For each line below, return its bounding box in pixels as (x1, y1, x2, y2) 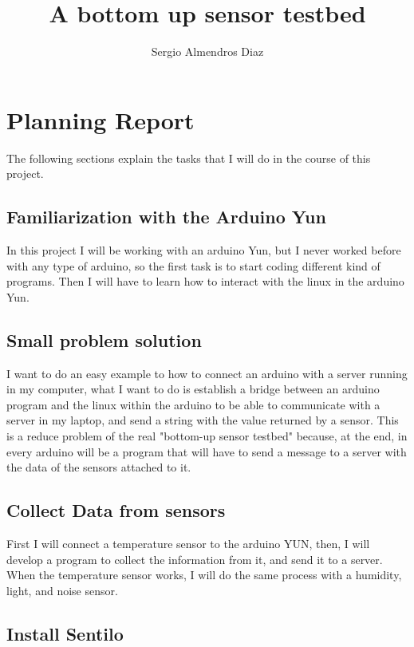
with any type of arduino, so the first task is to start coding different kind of (6, 257, 380, 274)
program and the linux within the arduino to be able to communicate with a (6, 396, 380, 412)
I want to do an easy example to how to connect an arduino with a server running (6, 365, 408, 381)
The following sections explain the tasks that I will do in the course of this (6, 149, 371, 166)
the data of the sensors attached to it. (6, 459, 191, 475)
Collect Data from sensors (6, 498, 226, 523)
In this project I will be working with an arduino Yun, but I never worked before (6, 242, 401, 258)
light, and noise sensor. (6, 582, 118, 598)
